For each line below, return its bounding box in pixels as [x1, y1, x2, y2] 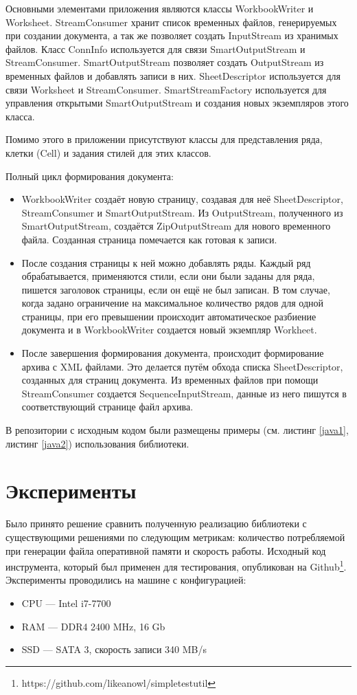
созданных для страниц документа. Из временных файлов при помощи [21, 373, 319, 387]
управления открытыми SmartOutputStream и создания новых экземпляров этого [5, 96, 349, 110]
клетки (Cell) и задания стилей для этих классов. [5, 145, 211, 159]
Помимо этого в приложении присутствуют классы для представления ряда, [5, 132, 323, 146]
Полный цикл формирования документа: [5, 168, 174, 183]
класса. [5, 109, 35, 123]
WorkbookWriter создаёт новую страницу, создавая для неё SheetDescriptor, [21, 192, 343, 206]
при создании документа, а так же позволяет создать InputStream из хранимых [5, 28, 338, 43]
